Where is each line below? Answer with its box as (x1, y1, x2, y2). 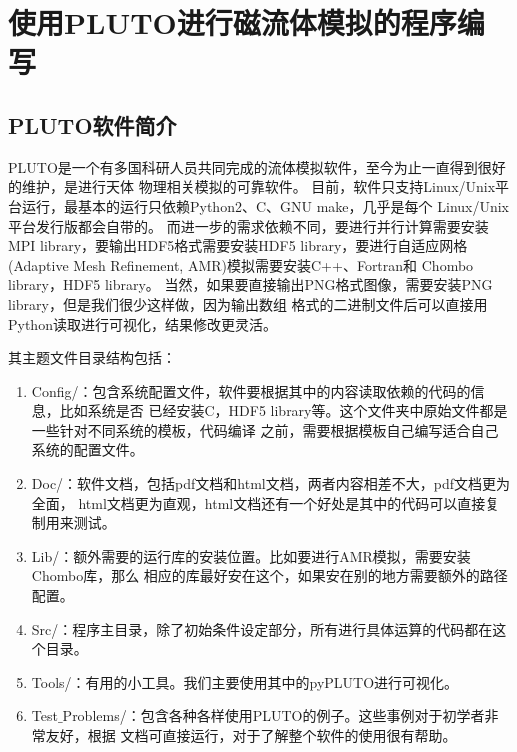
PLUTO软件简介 (8, 109, 177, 140)
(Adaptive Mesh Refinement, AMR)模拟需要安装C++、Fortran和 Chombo (8, 254, 474, 275)
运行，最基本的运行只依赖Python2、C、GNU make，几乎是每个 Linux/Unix (21, 195, 510, 216)
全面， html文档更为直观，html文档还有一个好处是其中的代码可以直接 (31, 492, 486, 513)
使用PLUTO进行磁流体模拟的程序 (8, 2, 457, 43)
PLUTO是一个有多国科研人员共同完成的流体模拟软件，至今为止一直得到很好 (8, 156, 506, 177)
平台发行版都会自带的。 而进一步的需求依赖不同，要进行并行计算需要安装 (8, 215, 489, 236)
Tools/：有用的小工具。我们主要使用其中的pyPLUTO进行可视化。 (31, 671, 459, 692)
